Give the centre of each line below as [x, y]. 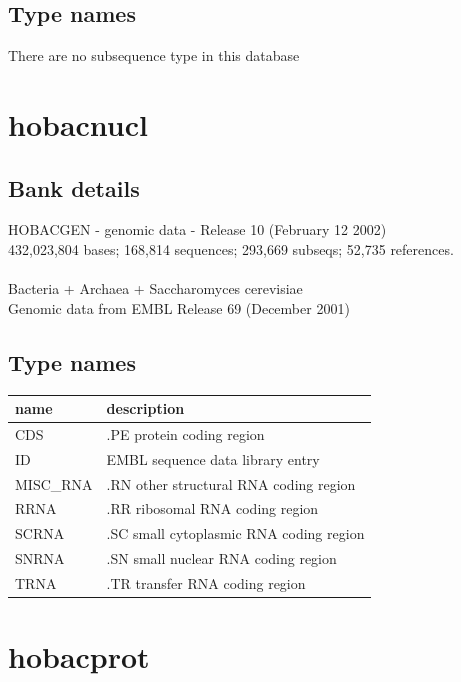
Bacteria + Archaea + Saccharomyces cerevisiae [155, 288]
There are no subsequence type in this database [154, 55]
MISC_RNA [54, 483]
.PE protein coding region [185, 433]
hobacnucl [78, 123]
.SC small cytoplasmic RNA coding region [235, 533]
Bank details [74, 187]
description [145, 408]
